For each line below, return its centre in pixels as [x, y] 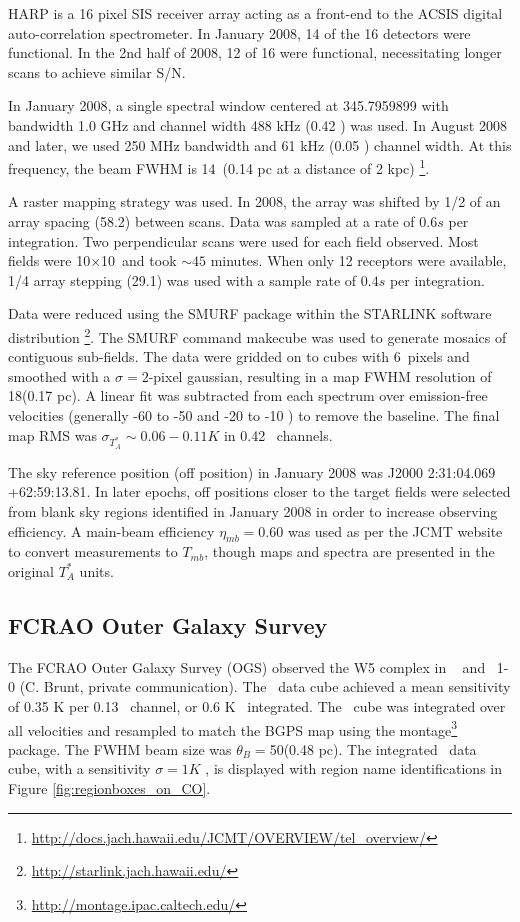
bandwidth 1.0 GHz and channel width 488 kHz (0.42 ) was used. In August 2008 [257, 124]
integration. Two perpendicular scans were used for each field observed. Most [243, 240]
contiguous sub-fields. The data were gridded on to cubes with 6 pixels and [239, 356]
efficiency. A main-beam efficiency [111, 530]
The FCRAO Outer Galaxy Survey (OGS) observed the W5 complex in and [247, 666]
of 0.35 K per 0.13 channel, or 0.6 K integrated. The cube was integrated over [257, 705]
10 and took [139, 260]
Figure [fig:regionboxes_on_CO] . [109, 787]
